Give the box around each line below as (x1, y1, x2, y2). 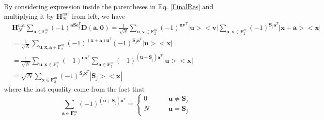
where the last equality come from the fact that (4, 83, 145, 93)
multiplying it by (4, 11, 54, 21)
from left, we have (72, 11, 125, 21)
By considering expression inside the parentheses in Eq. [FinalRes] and (4, 1, 214, 11)
